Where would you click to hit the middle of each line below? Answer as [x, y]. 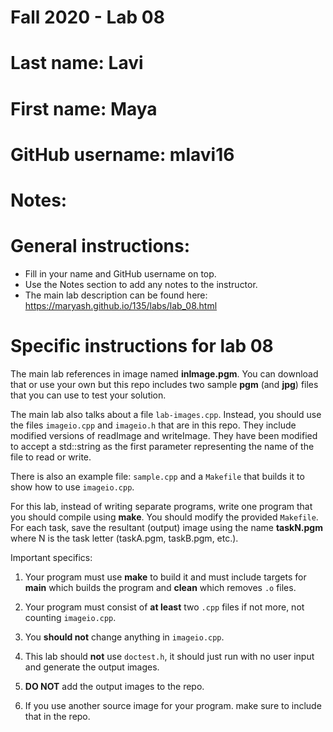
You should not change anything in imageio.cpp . [124, 637]
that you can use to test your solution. [88, 395]
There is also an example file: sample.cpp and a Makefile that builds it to [157, 476]
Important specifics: [51, 557]
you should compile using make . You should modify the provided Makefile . [164, 517]
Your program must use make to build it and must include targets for [165, 577]
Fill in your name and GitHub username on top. [120, 273]
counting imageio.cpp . [70, 617]
